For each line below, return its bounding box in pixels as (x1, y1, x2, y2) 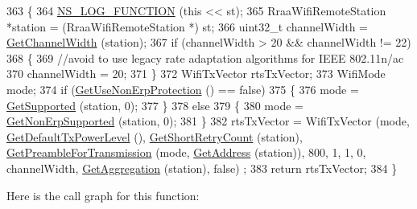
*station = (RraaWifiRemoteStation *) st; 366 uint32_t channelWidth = (6, 18, 369, 35)
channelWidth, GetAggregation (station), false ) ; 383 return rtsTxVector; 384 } (6, 159, 398, 176)
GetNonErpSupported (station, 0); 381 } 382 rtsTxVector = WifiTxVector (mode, (6, 113, 410, 129)
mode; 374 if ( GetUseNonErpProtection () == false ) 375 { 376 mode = (6, 80, 359, 97)
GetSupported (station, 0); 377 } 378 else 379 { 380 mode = (6, 96, 303, 113)
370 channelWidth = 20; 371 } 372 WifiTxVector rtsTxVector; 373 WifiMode (6, 65, 386, 82)
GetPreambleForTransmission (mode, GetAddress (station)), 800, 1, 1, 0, (6, 144, 366, 161)
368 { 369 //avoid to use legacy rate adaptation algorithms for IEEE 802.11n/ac (6, 49, 404, 66)
